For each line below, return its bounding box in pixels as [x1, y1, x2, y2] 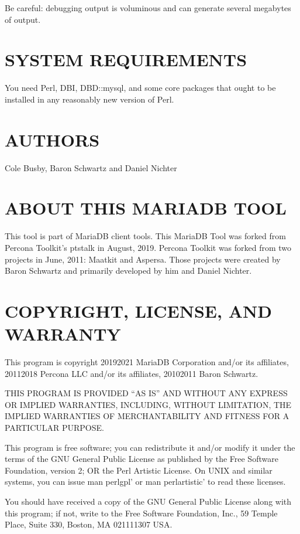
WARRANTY [5, 322, 121, 346]
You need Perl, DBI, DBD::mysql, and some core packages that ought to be [5, 81, 276, 94]
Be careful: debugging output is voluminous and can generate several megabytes [5, 2, 291, 13]
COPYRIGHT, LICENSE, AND [5, 298, 272, 322]
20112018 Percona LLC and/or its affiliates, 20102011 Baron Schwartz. [5, 367, 258, 379]
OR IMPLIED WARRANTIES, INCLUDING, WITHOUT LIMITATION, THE [5, 398, 292, 410]
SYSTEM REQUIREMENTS [5, 47, 247, 72]
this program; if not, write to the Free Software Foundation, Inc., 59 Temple [5, 506, 278, 519]
